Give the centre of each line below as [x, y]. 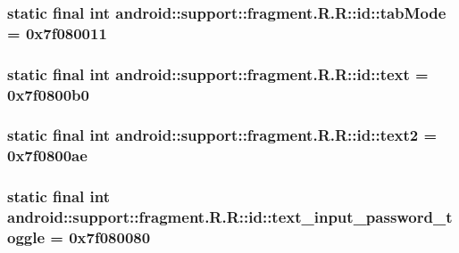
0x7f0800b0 [48, 94]
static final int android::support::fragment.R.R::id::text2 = [222, 135]
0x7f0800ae [47, 155]
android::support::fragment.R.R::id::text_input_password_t [230, 217]
